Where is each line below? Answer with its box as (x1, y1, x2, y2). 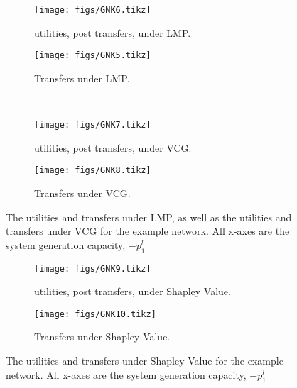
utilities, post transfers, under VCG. (34, 140, 192, 155)
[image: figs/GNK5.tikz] (34, 50, 151, 61)
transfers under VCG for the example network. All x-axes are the (6, 223, 290, 238)
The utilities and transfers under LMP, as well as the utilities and (6, 209, 292, 224)
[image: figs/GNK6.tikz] (34, 5, 151, 15)
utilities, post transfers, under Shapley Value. (34, 284, 231, 299)
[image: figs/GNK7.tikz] (34, 120, 151, 131)
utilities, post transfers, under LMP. (34, 25, 191, 40)
